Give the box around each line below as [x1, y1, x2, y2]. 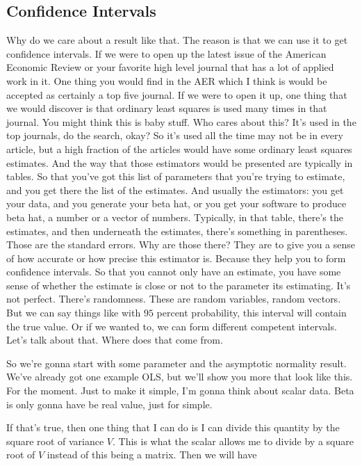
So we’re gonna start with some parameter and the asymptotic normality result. [6, 355, 347, 370]
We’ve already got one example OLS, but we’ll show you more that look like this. [6, 369, 353, 384]
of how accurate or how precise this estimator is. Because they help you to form [6, 250, 346, 265]
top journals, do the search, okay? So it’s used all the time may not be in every [6, 128, 343, 143]
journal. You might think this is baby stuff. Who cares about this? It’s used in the [6, 114, 356, 129]
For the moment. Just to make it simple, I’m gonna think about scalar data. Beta [6, 383, 354, 398]
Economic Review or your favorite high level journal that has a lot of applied [6, 60, 334, 74]
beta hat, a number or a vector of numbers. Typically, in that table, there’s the [6, 209, 343, 224]
